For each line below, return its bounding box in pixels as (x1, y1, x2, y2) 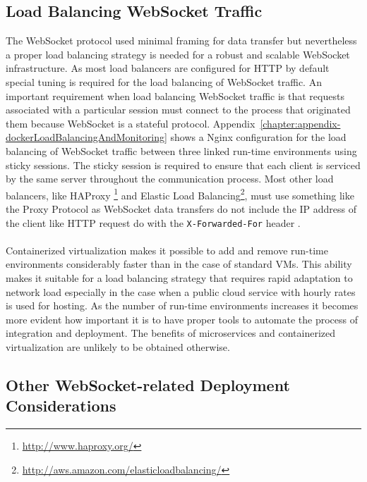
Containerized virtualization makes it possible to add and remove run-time (6, 242, 328, 257)
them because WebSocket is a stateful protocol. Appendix (6, 116, 255, 130)
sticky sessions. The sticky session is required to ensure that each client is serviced (6, 157, 361, 172)
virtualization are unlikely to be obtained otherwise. (6, 339, 230, 354)
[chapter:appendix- (260, 116, 341, 130)
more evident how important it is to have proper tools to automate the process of (6, 311, 359, 326)
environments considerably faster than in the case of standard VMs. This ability (6, 257, 352, 271)
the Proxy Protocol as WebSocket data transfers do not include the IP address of (6, 201, 357, 216)
